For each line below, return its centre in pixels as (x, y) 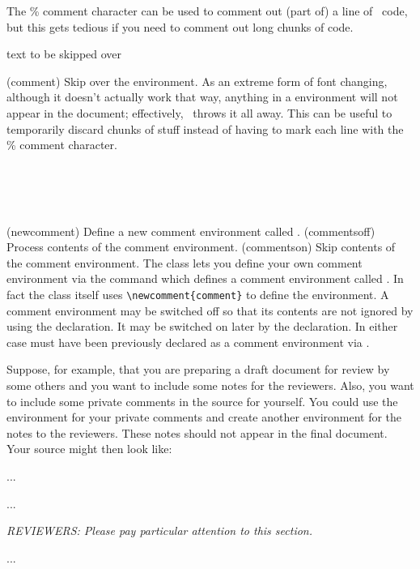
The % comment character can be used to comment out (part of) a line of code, (207, 11)
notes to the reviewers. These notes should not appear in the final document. (197, 432)
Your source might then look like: (89, 449)
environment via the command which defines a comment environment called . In (205, 278)
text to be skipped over (64, 54)
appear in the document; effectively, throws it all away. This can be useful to (199, 112)
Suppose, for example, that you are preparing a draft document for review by (198, 369)
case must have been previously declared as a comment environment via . (188, 342)
